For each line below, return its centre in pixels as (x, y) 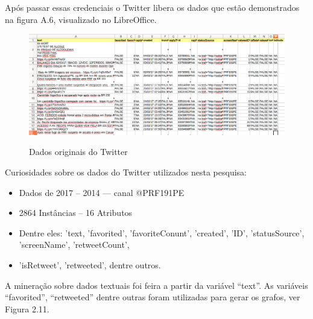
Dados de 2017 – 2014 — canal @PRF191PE (102, 192)
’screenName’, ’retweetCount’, (74, 245)
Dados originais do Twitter (78, 152)
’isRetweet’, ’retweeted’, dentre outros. (90, 265)
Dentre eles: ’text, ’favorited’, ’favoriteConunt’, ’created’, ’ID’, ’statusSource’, (162, 232)
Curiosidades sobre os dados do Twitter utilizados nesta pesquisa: (126, 172)
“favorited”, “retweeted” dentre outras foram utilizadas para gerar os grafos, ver (153, 297)
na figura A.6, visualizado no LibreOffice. (81, 19)
